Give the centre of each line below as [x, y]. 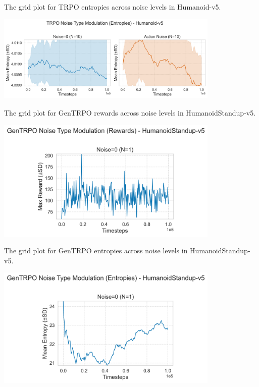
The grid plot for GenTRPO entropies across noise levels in [96, 251]
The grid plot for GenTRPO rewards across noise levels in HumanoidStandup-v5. [130, 113]
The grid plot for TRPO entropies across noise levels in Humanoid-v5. [113, 7]
